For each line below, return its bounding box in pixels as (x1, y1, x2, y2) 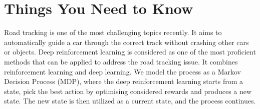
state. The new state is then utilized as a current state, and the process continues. (4, 95, 256, 106)
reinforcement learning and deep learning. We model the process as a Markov (4, 66, 241, 76)
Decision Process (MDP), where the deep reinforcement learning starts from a (4, 76, 243, 86)
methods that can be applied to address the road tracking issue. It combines (4, 56, 238, 66)
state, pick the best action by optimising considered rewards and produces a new (4, 85, 252, 96)
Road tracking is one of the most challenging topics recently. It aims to (4, 27, 222, 37)
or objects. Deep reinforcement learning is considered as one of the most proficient (4, 46, 256, 57)
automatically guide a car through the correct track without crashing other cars (4, 36, 249, 47)
